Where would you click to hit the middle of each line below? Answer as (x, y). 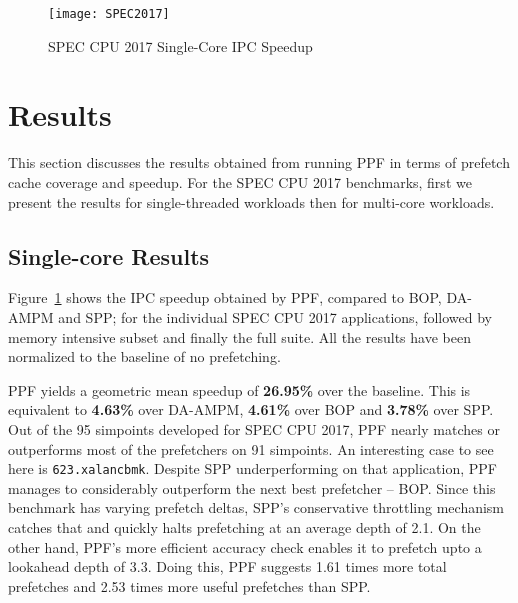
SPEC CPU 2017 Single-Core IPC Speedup (180, 45)
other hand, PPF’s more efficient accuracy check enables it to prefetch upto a (245, 546)
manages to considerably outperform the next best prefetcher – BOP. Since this (252, 487)
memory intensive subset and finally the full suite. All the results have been (239, 336)
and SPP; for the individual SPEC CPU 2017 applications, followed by (275, 316)
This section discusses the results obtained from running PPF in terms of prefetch (259, 162)
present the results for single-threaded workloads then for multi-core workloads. (251, 201)
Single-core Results (109, 255)
